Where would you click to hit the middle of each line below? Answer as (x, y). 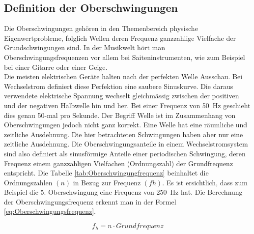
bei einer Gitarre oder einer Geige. (56, 67)
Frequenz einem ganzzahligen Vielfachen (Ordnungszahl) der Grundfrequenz (119, 163)
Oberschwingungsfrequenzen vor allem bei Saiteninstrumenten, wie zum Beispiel (125, 57)
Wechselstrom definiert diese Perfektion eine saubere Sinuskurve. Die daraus (119, 86)
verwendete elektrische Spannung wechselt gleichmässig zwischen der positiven (122, 96)
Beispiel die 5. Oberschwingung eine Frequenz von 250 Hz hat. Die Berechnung (123, 192)
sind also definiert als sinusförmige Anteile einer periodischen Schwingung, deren (125, 153)
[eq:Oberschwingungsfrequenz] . (50, 211)
